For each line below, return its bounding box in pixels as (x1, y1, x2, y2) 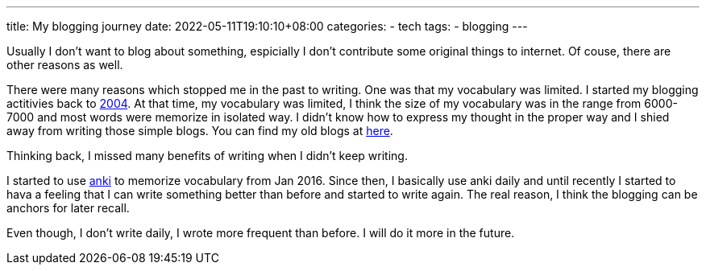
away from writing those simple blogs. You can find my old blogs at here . (6, 124, 393, 138)
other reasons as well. (6, 58, 123, 72)
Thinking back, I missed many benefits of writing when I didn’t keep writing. (6, 149, 408, 162)
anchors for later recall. (6, 201, 130, 215)
